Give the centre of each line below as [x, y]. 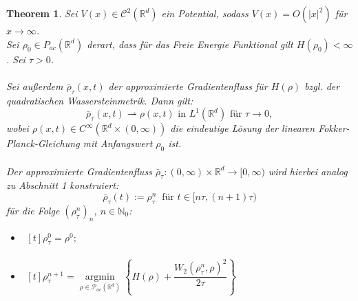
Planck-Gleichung [43, 143]
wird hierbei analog [308, 171]
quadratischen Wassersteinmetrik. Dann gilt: [100, 100]
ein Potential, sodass [205, 13]
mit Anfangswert [118, 143]
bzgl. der [322, 86]
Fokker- [334, 128]
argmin [100, 277]
